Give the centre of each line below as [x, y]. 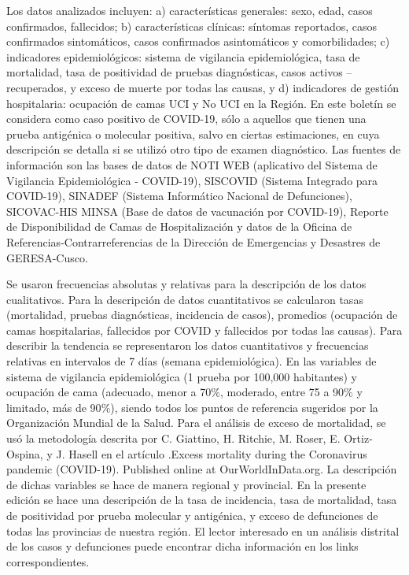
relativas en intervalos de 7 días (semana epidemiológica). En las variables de [192, 361]
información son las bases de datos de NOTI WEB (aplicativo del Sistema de [192, 164]
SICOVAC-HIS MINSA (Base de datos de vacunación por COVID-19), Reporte [197, 211]
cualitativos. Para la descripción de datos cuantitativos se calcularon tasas [185, 299]
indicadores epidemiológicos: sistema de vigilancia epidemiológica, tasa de [183, 56]
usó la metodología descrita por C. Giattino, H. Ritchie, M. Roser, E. [173, 438]
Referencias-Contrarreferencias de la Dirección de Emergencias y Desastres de [193, 241]
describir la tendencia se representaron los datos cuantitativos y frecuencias [188, 345]
